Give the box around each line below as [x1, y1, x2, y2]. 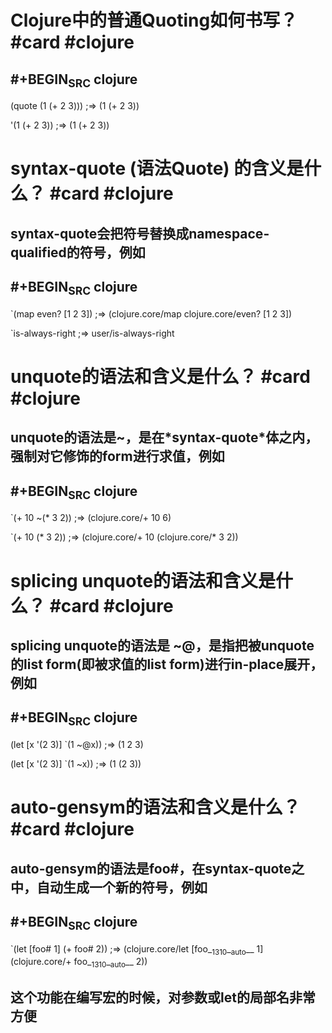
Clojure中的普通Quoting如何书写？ [10, 9, 298, 32]
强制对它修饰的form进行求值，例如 [10, 448, 225, 465]
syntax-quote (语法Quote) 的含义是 [10, 157, 305, 180]
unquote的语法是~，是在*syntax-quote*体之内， [10, 429, 319, 446]
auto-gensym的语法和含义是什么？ [10, 796, 301, 819]
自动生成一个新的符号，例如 [36, 879, 208, 896]
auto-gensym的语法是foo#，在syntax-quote [10, 860, 292, 877]
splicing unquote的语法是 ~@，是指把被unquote [10, 637, 315, 654]
